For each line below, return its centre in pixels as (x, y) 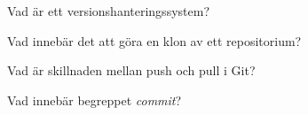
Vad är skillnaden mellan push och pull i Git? (131, 70)
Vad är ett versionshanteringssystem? (108, 11)
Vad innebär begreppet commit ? (95, 100)
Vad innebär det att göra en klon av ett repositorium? (154, 40)
